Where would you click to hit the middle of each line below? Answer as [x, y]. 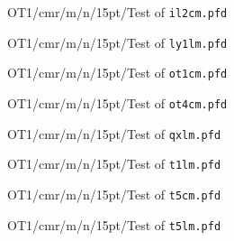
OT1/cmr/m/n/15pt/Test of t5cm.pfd [114, 194]
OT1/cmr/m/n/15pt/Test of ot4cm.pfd [117, 102]
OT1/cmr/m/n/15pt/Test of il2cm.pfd [117, 12]
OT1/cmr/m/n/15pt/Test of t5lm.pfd [114, 224]
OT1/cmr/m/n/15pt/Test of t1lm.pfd [114, 164]
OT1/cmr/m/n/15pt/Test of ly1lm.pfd [117, 42]
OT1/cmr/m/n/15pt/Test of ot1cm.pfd [117, 73]
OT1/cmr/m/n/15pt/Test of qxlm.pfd [114, 133]
